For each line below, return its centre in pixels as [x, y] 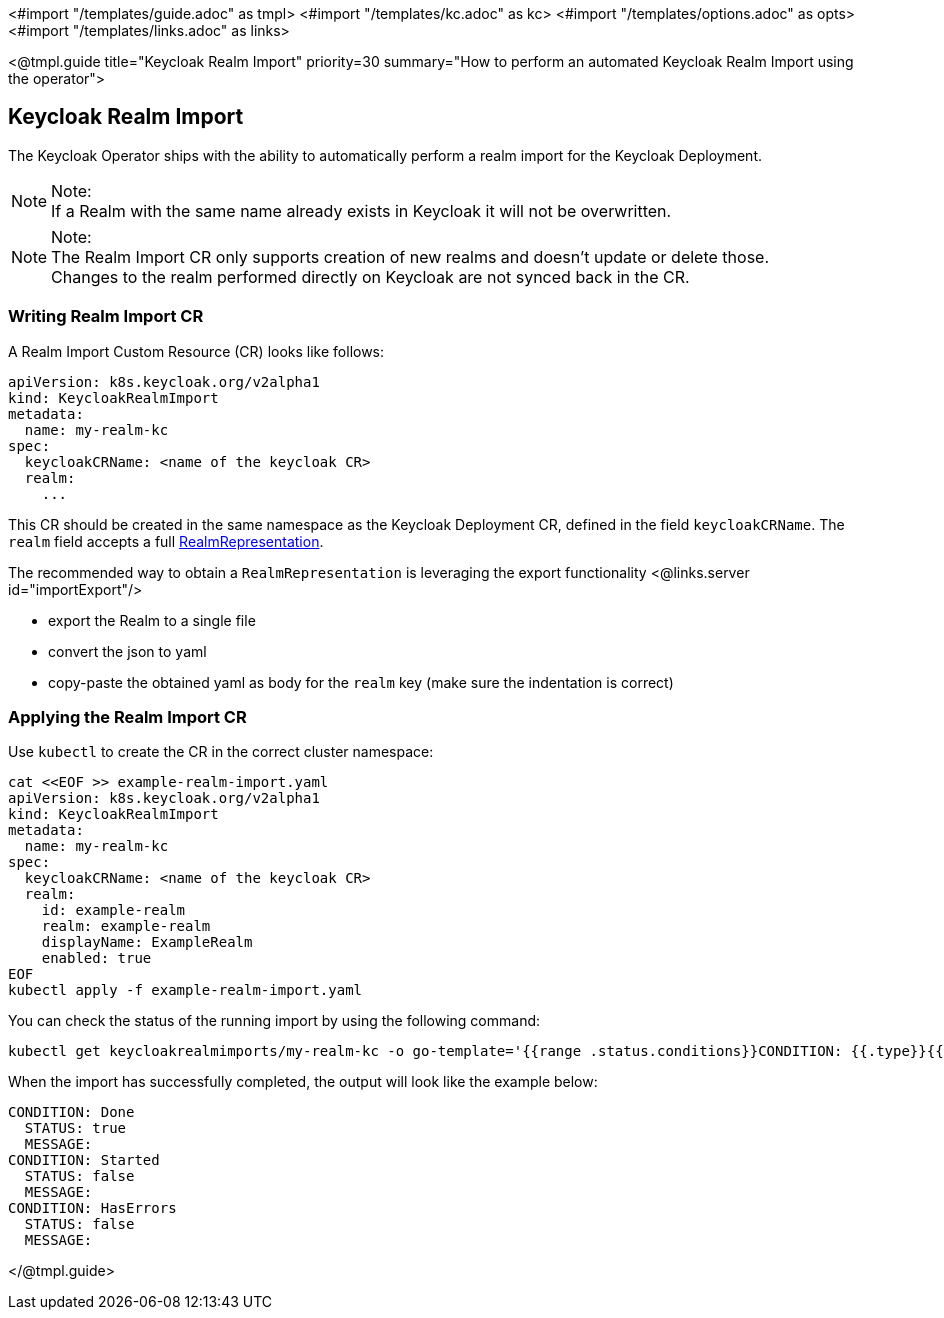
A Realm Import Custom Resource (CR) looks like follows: [196, 351]
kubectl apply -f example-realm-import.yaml [185, 990]
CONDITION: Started [84, 1160]
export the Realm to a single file [152, 620]
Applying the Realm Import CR [127, 716]
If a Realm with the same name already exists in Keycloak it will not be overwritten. [361, 210]
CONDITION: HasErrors [92, 1208]
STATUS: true [75, 1128]
